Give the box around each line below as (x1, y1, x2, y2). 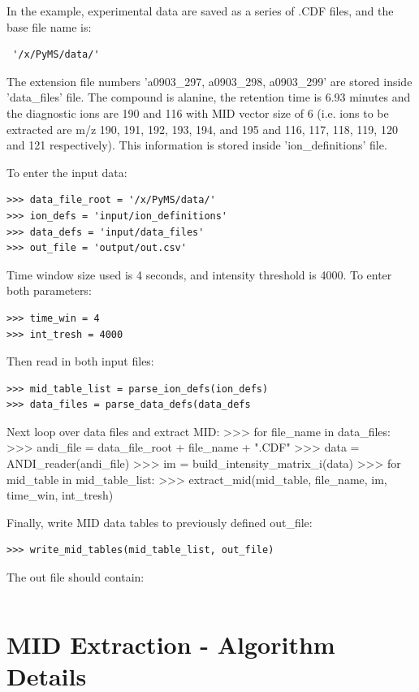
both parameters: (6, 282, 92, 299)
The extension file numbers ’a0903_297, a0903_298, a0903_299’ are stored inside (6, 72, 413, 89)
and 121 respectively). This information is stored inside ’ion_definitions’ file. (6, 136, 387, 154)
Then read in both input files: (6, 352, 154, 370)
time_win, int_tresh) (6, 487, 114, 504)
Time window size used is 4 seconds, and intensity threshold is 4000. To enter (6, 266, 392, 283)
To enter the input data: (6, 163, 127, 180)
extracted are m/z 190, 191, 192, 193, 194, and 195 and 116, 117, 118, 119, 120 (6, 120, 398, 137)
